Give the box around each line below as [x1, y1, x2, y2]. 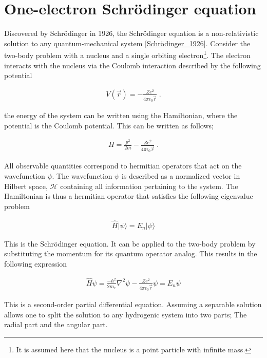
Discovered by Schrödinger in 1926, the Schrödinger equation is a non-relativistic [4, 28, 259, 39]
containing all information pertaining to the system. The [60, 180, 238, 191]
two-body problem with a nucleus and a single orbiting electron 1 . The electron [4, 48, 251, 60]
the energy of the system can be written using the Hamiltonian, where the [4, 110, 238, 121]
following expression [4, 258, 67, 269]
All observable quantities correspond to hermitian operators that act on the [4, 160, 242, 171]
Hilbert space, [4, 180, 48, 191]
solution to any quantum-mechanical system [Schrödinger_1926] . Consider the [4, 37, 251, 48]
